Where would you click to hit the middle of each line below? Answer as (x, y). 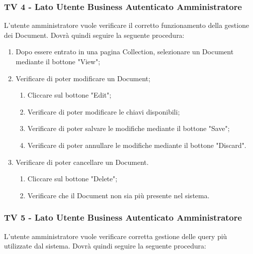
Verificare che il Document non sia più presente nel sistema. (119, 195)
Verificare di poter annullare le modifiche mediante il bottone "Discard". (137, 145)
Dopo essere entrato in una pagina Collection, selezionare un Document (125, 52)
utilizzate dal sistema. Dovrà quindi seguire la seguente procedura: (105, 246)
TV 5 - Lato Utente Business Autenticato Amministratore (123, 217)
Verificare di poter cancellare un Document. (82, 162)
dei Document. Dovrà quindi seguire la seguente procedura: (94, 35)
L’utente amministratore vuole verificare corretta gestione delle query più (116, 236)
